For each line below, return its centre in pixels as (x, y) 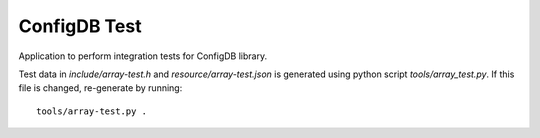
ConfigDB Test (80, 26)
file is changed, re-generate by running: (100, 88)
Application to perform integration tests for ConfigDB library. (143, 56)
